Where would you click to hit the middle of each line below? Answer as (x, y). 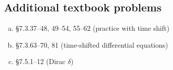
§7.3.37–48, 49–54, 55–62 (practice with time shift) (92, 28)
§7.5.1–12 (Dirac (40, 61)
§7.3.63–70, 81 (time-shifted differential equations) (92, 44)
